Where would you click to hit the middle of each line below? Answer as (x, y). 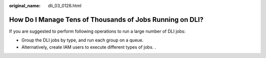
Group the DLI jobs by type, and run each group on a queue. (83, 40)
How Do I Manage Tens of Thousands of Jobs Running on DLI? (106, 19)
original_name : (25, 6)
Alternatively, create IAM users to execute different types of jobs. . (89, 47)
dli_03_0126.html (65, 6)
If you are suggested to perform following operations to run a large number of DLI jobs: (97, 31)
